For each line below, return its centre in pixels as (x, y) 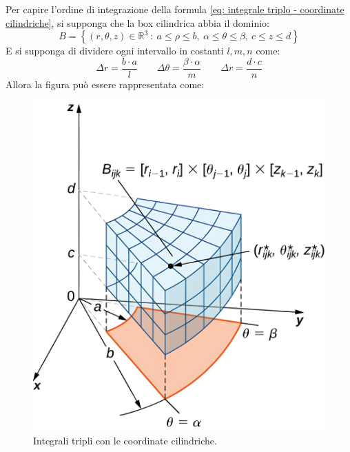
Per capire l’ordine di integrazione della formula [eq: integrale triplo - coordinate (175, 9)
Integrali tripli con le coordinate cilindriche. (125, 440)
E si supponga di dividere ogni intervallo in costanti (115, 51)
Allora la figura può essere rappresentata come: (105, 84)
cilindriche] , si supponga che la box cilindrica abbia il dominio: (137, 22)
